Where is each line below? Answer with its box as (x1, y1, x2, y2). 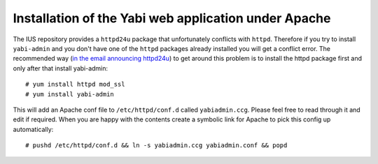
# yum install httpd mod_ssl (25, 80, 125, 89)
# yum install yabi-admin (25, 90, 115, 98)
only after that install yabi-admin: (13, 64, 108, 73)
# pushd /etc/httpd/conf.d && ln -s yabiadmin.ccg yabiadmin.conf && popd (25, 142, 288, 149)
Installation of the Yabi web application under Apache (13, 10, 331, 26)
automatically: (13, 125, 54, 133)
